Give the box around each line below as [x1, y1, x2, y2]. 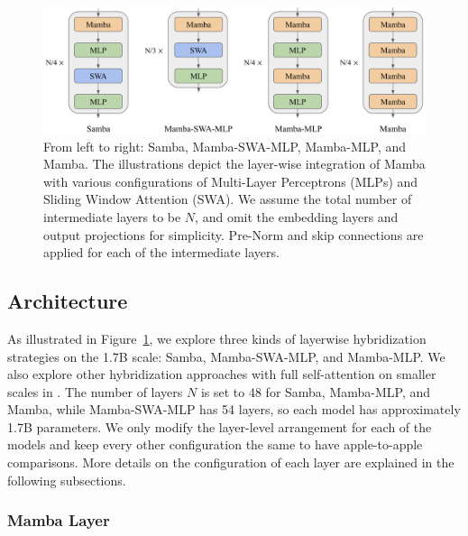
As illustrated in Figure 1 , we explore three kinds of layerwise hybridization [7, 328, 427, 347]
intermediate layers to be [43, 207, 181, 226]
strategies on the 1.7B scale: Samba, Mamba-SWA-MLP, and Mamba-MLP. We [7, 347, 445, 365]
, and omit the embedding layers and [195, 207, 399, 226]
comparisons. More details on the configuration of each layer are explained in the [7, 453, 454, 472]
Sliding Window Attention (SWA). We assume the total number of [43, 189, 412, 208]
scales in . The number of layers [7, 382, 183, 401]
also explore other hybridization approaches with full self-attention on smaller [7, 365, 436, 384]
